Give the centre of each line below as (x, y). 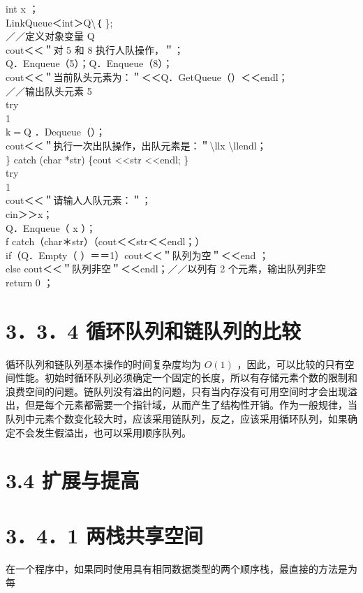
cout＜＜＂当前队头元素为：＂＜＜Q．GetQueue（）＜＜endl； (147, 76)
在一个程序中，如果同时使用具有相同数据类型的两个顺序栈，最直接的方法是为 (181, 568)
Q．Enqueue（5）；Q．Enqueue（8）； (89, 63)
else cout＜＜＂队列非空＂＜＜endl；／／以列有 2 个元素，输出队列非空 (166, 269)
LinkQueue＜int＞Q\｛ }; (59, 22)
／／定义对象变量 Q (50, 36)
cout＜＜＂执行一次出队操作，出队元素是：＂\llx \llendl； (136, 145)
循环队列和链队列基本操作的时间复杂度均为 (103, 364)
